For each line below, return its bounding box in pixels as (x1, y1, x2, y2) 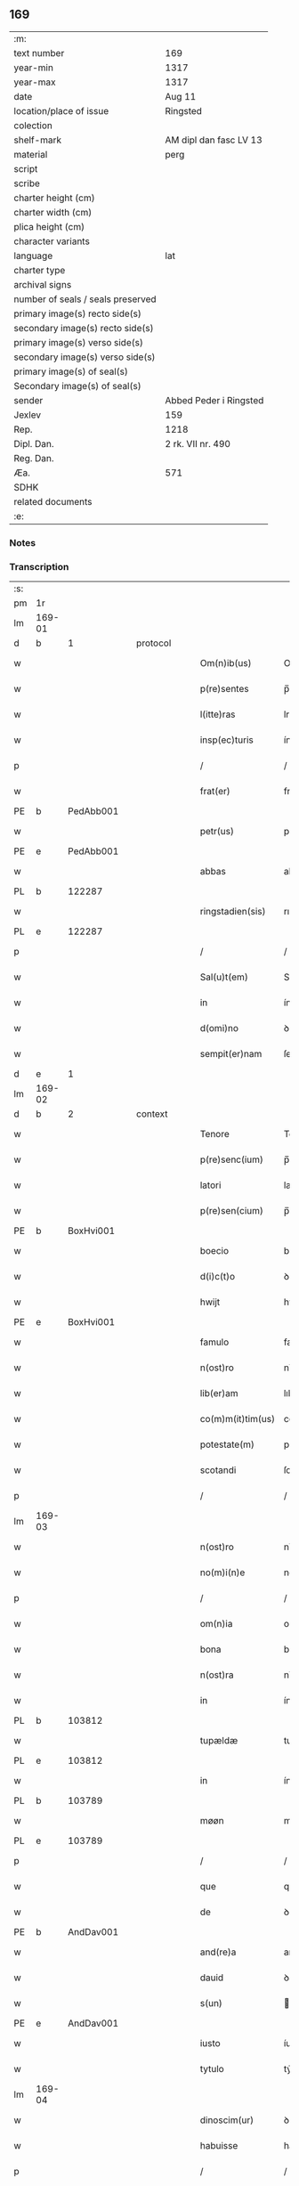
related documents (13, 495, 93, 508)
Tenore (199, 1128, 230, 1141)
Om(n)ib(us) (199, 657, 252, 670)
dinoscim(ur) (199, 2114, 255, 2126)
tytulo (199, 2063, 224, 2076)
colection (13, 119, 53, 132)
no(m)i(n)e (199, 1566, 246, 1579)
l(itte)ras (199, 708, 236, 720)
